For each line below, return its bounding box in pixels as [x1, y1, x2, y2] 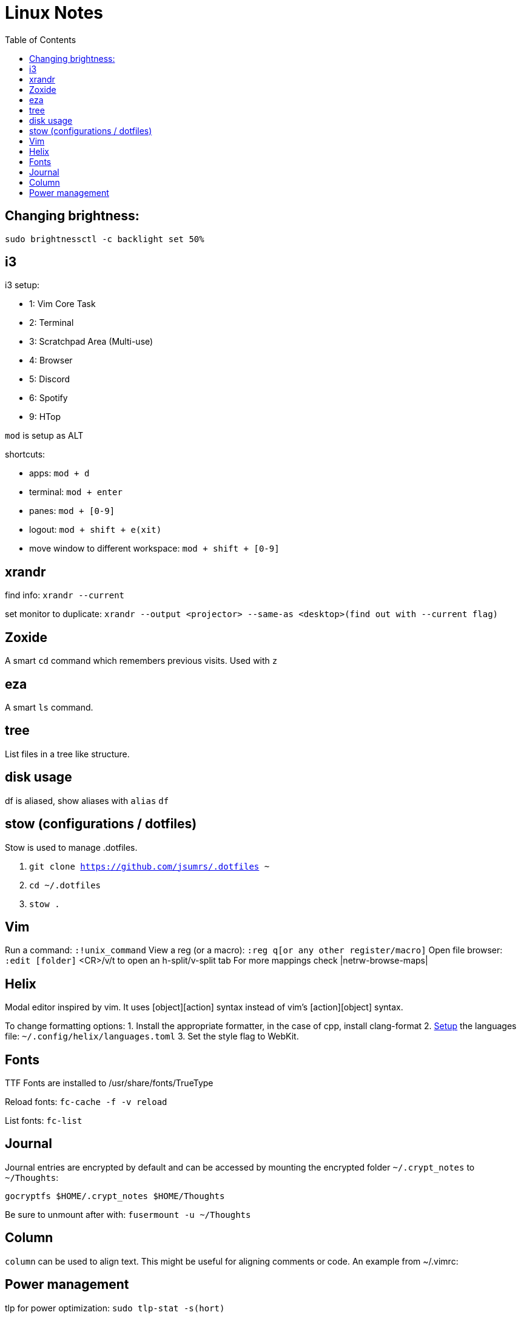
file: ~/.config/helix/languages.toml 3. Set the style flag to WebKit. [5, 1031, 299, 1042]
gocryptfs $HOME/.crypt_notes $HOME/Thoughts [5, 1191, 225, 1201]
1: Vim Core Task [29, 299, 96, 309]
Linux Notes [5, 2, 104, 23]
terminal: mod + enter [29, 487, 123, 498]
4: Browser [29, 355, 73, 366]
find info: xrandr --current [5, 590, 125, 601]
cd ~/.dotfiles [29, 880, 101, 890]
